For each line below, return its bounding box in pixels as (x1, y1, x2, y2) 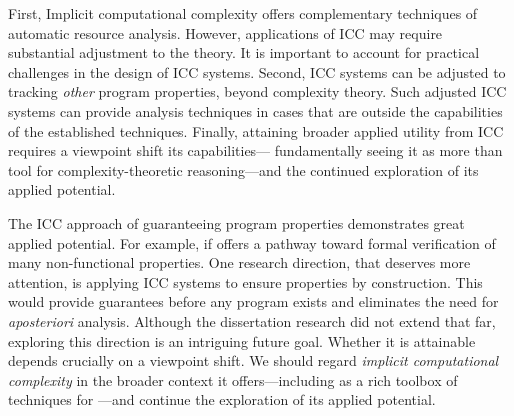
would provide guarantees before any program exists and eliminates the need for (8, 291, 499, 312)
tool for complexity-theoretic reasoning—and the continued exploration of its (8, 159, 479, 180)
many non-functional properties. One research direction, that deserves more (8, 252, 471, 273)
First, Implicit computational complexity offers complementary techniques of (8, 3, 478, 23)
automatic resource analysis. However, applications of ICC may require (8, 22, 443, 43)
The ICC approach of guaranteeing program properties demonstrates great (8, 212, 465, 233)
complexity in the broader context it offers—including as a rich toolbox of (8, 369, 458, 390)
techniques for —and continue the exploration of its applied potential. (8, 389, 436, 410)
